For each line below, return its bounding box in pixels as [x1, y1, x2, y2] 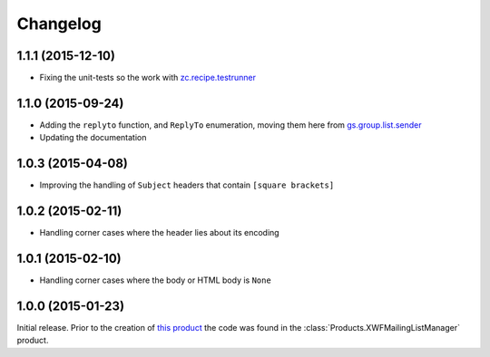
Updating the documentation [39, 132, 147, 143]
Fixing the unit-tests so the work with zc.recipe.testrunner [39, 72, 256, 83]
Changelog [16, 14, 102, 34]
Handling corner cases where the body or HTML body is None [39, 275, 271, 285]
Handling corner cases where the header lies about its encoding [39, 227, 280, 238]
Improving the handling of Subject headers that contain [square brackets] [39, 179, 335, 190]
